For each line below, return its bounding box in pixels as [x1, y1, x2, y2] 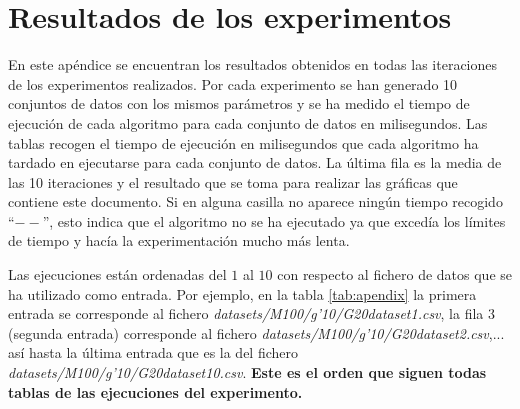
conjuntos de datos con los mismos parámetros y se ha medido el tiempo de [8, 93, 470, 114]
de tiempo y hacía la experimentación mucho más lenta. [8, 230, 350, 251]
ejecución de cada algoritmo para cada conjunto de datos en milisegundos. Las [8, 112, 488, 133]
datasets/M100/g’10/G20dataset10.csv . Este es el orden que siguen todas [8, 362, 487, 383]
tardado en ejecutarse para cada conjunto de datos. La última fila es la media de [8, 152, 502, 173]
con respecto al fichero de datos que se [277, 264, 512, 285]
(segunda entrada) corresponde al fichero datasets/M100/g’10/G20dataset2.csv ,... [8, 322, 505, 343]
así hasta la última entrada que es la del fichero [8, 342, 299, 363]
